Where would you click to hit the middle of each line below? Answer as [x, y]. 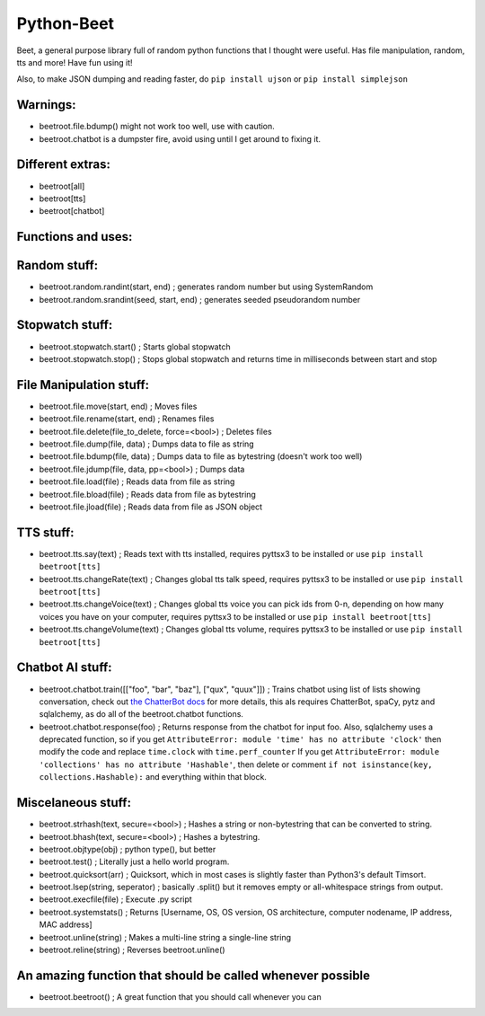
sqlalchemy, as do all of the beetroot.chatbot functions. [141, 714]
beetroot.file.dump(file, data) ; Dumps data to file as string [147, 444]
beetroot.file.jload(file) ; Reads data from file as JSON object [151, 507]
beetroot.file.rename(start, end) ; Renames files [127, 419]
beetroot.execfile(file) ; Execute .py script [115, 899]
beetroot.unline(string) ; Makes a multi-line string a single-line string [165, 937]
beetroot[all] [62, 186]
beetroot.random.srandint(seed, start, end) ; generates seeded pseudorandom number [200, 299]
